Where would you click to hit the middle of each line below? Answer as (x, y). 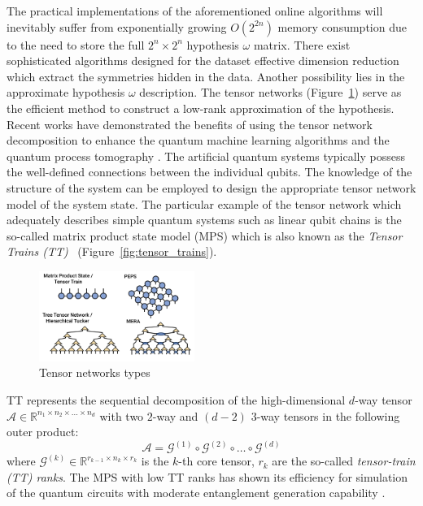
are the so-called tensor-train (344, 461)
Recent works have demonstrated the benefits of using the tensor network (190, 124)
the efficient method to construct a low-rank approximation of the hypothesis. (201, 108)
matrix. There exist (302, 44)
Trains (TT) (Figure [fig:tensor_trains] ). (112, 251)
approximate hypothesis (66, 92)
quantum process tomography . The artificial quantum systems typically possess (206, 156)
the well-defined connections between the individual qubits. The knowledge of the (209, 172)
